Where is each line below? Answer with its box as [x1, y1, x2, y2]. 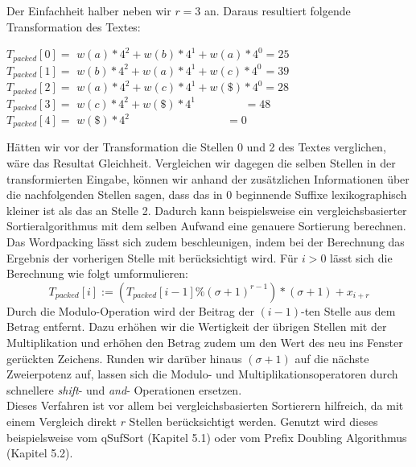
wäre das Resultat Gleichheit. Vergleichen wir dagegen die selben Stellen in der [6, 155, 396, 172]
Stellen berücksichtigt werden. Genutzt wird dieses [129, 412, 378, 429]
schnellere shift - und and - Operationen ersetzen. [6, 381, 242, 398]
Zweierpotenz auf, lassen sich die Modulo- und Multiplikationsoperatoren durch [6, 366, 398, 382]
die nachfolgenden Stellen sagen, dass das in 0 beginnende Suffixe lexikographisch [6, 186, 407, 203]
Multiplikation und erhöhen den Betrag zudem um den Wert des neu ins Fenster [6, 333, 403, 350]
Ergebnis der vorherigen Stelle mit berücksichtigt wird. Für [6, 249, 299, 266]
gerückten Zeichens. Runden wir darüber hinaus [6, 349, 242, 366]
